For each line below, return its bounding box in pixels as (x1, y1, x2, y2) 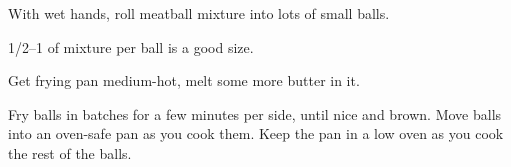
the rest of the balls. (8, 142, 132, 163)
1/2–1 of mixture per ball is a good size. (8, 36, 254, 57)
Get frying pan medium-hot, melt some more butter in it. (8, 70, 360, 91)
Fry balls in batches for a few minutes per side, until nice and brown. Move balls (8, 103, 502, 124)
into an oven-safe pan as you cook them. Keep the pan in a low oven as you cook (8, 123, 504, 144)
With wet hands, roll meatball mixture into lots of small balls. (8, 3, 390, 23)
